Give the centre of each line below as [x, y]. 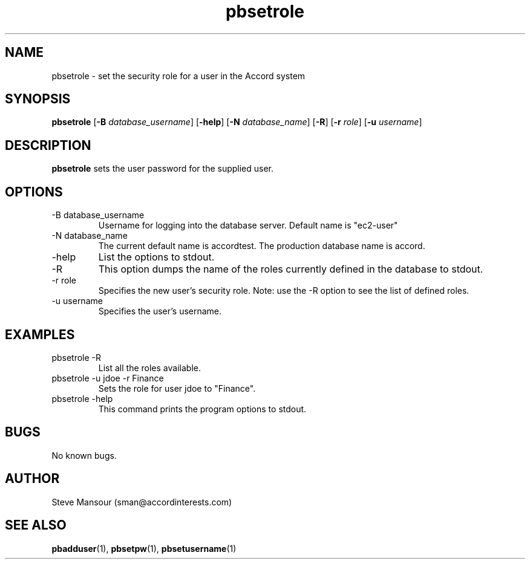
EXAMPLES [40, 334]
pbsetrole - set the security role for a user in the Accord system [178, 76]
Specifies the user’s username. [160, 311]
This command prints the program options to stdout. [202, 409]
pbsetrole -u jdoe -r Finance [108, 378]
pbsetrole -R [77, 357]
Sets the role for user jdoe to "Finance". [177, 388]
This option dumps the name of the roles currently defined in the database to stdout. [291, 269]
